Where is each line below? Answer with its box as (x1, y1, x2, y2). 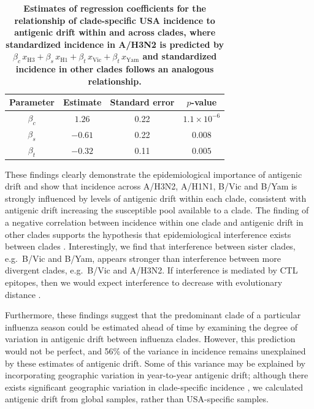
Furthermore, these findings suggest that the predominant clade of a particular (5, 308, 301, 321)
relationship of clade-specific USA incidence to (14, 13, 215, 26)
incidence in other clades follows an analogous (15, 63, 214, 75)
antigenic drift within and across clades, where (14, 26, 216, 39)
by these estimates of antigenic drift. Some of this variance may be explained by (5, 356, 305, 369)
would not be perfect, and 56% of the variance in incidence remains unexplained (5, 344, 306, 357)
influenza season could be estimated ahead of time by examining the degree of (5, 320, 298, 333)
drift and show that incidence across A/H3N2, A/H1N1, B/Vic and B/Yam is (5, 180, 297, 193)
